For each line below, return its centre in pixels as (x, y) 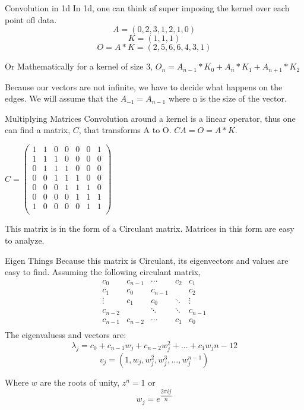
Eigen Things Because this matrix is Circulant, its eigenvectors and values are (147, 260)
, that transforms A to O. (125, 130)
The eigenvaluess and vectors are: (66, 335)
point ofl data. (31, 19)
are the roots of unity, (80, 382)
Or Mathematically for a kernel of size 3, (79, 66)
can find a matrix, (38, 130)
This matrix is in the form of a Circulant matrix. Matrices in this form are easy (150, 228)
